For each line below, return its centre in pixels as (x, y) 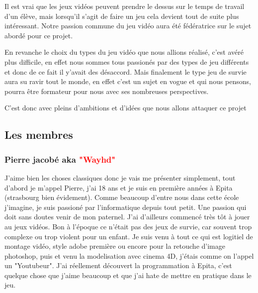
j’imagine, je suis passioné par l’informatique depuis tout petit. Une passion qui (126, 207)
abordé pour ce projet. (39, 35)
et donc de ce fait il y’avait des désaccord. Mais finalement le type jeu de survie (126, 71)
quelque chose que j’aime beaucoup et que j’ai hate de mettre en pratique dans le (128, 275)
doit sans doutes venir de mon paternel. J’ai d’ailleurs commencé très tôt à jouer (127, 217)
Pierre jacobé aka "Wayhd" (60, 159)
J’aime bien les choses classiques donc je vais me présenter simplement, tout (120, 177)
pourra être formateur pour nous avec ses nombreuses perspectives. (107, 91)
